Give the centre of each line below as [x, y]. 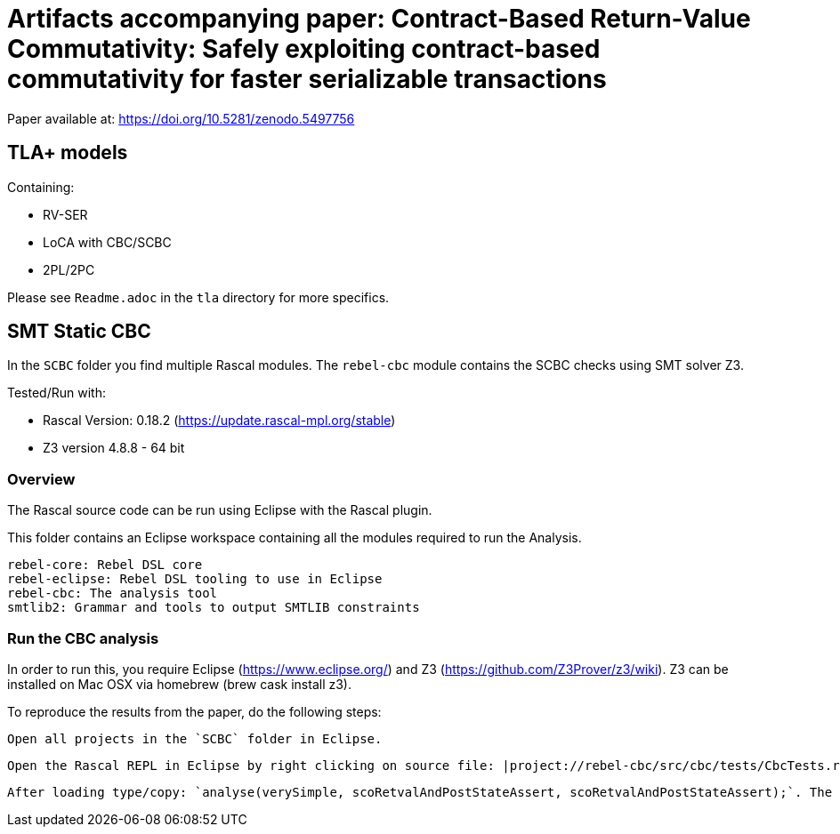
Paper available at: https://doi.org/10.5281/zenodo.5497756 [181, 118]
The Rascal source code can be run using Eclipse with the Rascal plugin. [220, 510]
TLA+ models [68, 153]
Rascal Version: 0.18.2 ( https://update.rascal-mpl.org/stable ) [219, 421]
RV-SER [65, 214]
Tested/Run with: [57, 393]
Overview [41, 479]
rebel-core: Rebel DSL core [105, 565]
